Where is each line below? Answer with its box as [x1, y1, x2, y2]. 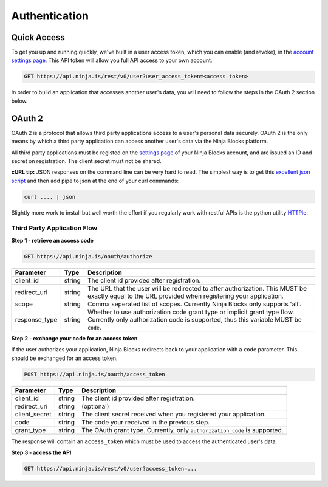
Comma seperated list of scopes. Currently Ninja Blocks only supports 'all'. [87, 300, 302, 308]
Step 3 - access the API [11, 449, 72, 456]
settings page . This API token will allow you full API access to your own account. [11, 57, 213, 64]
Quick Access [11, 32, 65, 43]
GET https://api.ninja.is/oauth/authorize [24, 253, 152, 260]
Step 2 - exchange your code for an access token [11, 334, 138, 342]
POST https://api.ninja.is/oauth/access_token [24, 371, 165, 378]
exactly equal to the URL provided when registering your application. [87, 292, 284, 300]
